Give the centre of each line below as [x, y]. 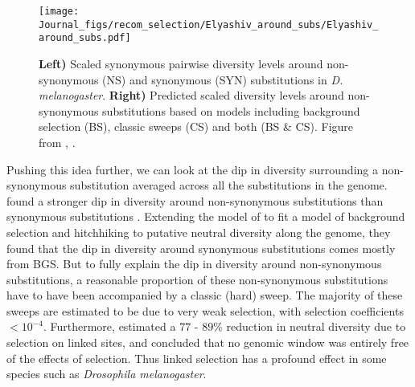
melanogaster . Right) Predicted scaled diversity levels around [191, 95]
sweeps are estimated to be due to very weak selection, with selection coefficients [205, 310]
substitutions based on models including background [231, 110]
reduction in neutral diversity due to [316, 326]
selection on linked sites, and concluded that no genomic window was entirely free [208, 342]
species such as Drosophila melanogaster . [107, 374]
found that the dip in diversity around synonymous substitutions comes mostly [201, 248]
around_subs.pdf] [85, 38]
